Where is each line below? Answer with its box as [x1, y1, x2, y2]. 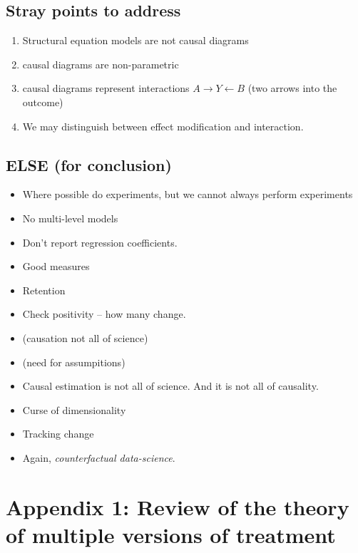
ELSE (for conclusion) [6, 153, 172, 175]
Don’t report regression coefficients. [22, 234, 178, 249]
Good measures [22, 259, 90, 274]
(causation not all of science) [22, 330, 148, 345]
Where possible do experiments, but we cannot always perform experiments [22, 187, 353, 202]
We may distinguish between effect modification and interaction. [22, 118, 304, 133]
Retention [22, 282, 66, 297]
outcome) [22, 94, 63, 109]
